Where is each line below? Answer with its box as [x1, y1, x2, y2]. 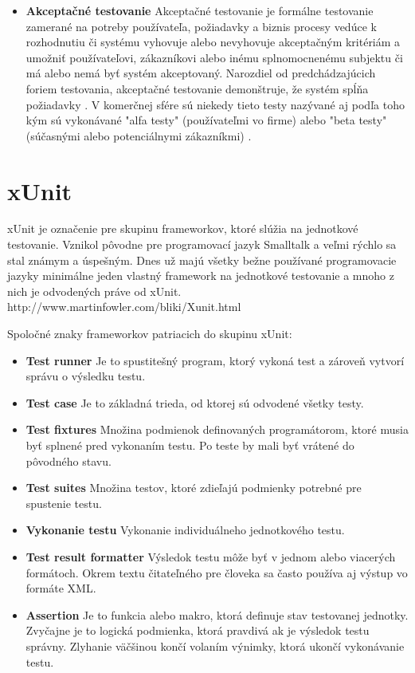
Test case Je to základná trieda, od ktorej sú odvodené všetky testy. [25, 394, 364, 411]
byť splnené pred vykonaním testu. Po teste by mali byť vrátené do [25, 437, 354, 453]
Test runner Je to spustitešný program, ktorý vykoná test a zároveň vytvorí [25, 352, 405, 368]
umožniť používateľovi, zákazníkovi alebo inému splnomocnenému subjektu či [25, 49, 403, 65]
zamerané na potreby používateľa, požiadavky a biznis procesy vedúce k [25, 18, 377, 34]
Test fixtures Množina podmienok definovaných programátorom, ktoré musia [25, 421, 409, 438]
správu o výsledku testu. [25, 368, 146, 384]
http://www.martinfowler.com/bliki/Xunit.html [7, 298, 241, 315]
